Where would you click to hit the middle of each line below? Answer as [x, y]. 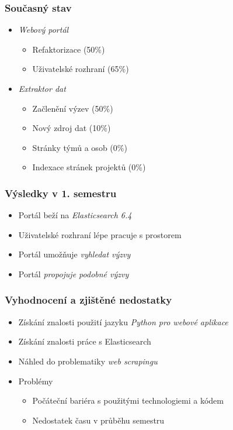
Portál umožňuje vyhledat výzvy [74, 254]
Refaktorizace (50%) [69, 49]
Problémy [36, 381]
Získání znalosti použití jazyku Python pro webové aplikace [123, 321]
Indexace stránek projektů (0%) [89, 167]
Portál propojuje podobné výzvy [74, 274]
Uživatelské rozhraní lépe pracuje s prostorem [100, 234]
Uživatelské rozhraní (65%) [81, 69]
